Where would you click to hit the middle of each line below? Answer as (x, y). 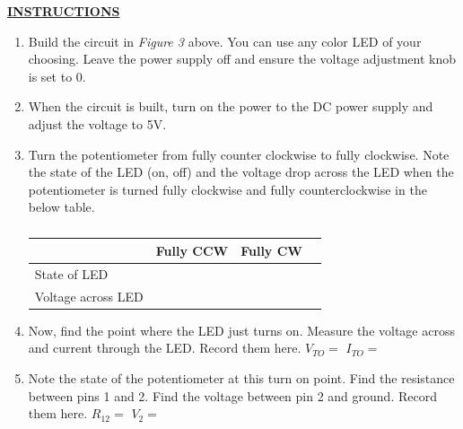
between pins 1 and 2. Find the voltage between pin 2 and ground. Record (232, 395)
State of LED (71, 273)
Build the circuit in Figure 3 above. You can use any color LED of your (225, 41)
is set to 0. (57, 76)
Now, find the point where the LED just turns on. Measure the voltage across (241, 330)
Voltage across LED (89, 296)
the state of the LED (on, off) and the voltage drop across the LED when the (241, 172)
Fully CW (271, 250)
